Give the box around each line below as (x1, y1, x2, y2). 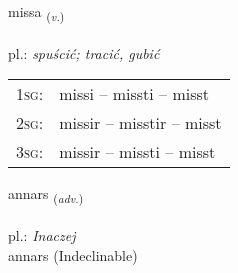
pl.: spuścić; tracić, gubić (8, 42, 160, 63)
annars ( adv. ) (8, 183, 84, 207)
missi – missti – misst (59, 82, 210, 106)
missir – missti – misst (59, 140, 216, 164)
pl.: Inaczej (8, 225, 76, 246)
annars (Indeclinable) (8, 244, 138, 265)
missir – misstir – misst (59, 111, 222, 135)
